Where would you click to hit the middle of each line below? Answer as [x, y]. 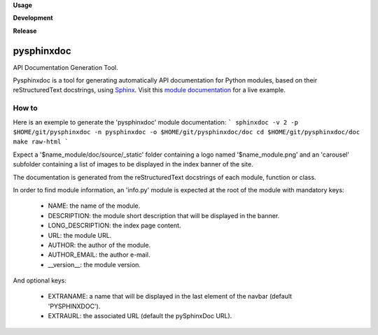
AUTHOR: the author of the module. [99, 245]
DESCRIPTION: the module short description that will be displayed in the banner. [164, 215]
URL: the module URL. [80, 235]
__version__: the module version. [94, 264]
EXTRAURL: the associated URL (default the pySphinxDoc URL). [140, 316]
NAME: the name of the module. [94, 206]
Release [25, 31]
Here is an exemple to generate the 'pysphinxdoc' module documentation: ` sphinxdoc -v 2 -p [156, 122]
